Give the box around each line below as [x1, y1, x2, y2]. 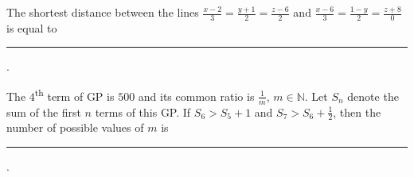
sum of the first [6, 103, 81, 120]
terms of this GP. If [95, 103, 191, 120]
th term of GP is [34, 86, 115, 104]
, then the [333, 103, 381, 120]
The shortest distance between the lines [6, 4, 199, 20]
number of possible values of [6, 119, 144, 136]
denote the [347, 87, 399, 104]
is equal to [6, 19, 57, 36]
